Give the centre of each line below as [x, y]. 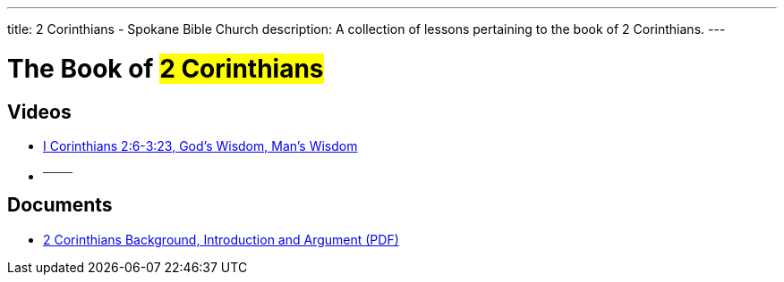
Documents [60, 205]
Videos [39, 112]
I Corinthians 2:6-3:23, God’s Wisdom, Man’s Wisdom [200, 145]
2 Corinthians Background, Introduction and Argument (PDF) [221, 239]
